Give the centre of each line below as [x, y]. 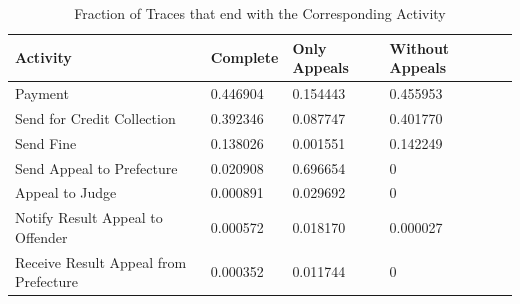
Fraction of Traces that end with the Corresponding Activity [260, 13]
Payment [42, 93]
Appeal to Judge [66, 192]
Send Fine [46, 142]
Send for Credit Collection [95, 117]
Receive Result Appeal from [101, 261]
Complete [244, 57]
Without [419, 47]
